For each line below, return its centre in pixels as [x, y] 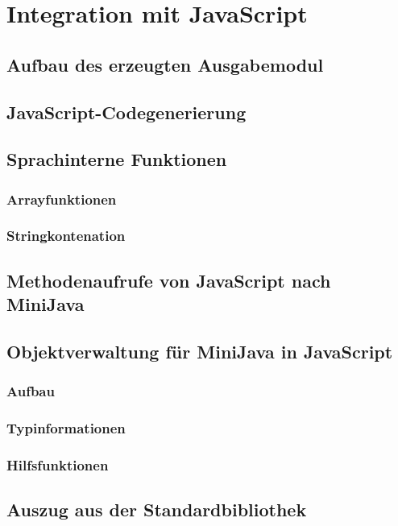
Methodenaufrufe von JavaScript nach [169, 280]
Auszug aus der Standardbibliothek [157, 509]
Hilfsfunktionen [58, 464]
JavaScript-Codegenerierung [126, 112]
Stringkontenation [66, 236]
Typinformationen [66, 428]
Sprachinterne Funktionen [117, 159]
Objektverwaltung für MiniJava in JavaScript [200, 351]
